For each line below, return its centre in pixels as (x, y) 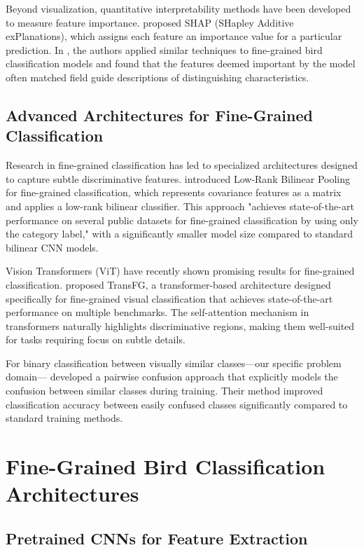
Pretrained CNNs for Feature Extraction (157, 538)
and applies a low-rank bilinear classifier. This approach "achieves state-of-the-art (180, 206)
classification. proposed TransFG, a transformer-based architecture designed (168, 284)
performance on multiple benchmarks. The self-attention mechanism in (157, 312)
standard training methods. (64, 418)
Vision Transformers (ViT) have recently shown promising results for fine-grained (180, 271)
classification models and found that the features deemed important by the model (181, 63)
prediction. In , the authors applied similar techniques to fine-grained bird (164, 49)
